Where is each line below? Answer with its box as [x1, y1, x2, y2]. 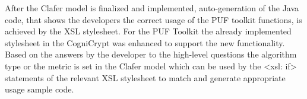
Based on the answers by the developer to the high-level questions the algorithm [5, 48, 297, 60]
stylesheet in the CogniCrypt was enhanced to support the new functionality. [5, 36, 285, 49]
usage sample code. [5, 83, 74, 95]
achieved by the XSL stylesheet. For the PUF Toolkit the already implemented [5, 25, 292, 37]
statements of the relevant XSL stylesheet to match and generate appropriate [5, 71, 286, 84]
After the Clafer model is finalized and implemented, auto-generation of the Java [5, 2, 299, 14]
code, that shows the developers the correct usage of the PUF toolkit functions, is [5, 13, 302, 25]
